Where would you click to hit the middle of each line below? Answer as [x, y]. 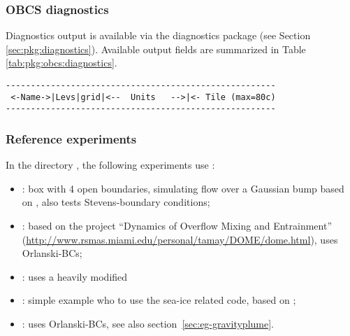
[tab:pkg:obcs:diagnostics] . [61, 63]
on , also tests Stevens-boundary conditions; [116, 202]
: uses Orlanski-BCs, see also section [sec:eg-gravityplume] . [148, 323]
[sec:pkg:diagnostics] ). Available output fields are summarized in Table [156, 49]
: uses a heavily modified [75, 276]
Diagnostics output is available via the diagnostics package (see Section [158, 35]
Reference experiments [71, 138]
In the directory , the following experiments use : [110, 165]
